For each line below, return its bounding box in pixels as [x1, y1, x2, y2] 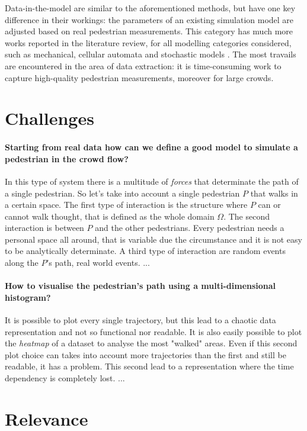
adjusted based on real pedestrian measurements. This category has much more [5, 25, 293, 37]
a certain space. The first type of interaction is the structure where [5, 198, 248, 211]
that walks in [250, 186, 298, 199]
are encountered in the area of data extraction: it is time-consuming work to [5, 59, 282, 72]
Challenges [5, 106, 94, 130]
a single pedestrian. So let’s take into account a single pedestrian [5, 186, 240, 199]
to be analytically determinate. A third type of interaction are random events [5, 245, 286, 257]
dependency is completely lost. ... [5, 372, 125, 384]
